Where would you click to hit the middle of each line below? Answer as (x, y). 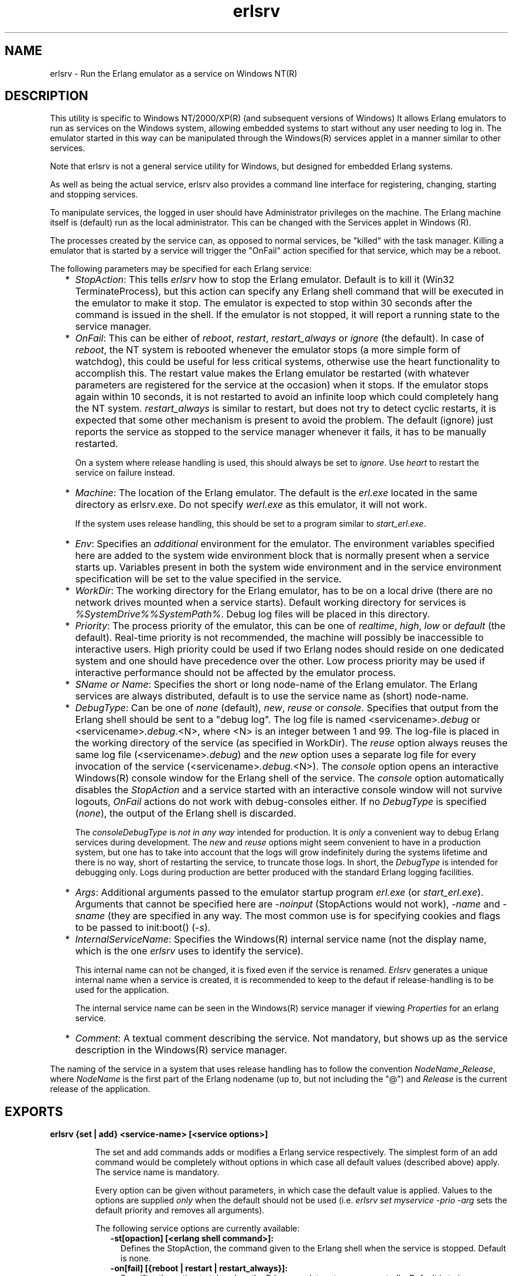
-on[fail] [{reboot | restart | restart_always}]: (199, 1268)
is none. (136, 1258)
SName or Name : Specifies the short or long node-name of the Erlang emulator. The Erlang (276, 685)
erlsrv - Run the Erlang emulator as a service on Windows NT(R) (174, 73)
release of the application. (100, 1089)
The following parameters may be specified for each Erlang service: (181, 269)
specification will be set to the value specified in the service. (208, 579)
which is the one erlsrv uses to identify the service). (189, 951)
